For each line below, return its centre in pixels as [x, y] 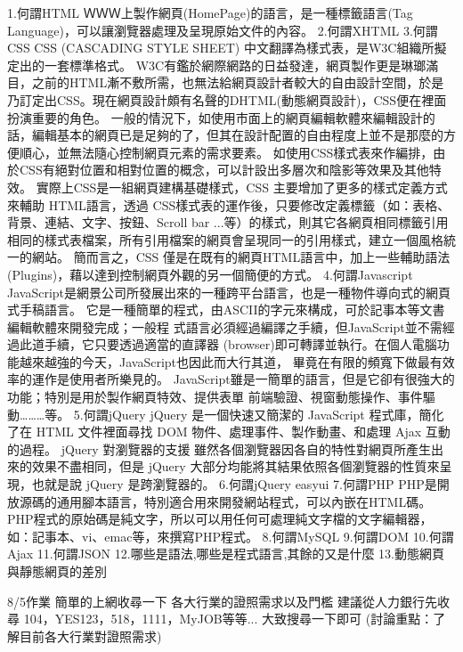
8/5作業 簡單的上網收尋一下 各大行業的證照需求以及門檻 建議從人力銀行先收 [228, 601]
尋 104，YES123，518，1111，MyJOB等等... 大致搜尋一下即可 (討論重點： [220, 619]
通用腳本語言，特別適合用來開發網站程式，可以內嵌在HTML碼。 [244, 501]
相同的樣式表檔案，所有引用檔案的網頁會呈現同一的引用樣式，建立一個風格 [225, 239]
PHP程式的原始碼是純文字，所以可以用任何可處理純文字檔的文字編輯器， [220, 519]
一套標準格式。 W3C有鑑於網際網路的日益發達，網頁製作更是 [223, 65]
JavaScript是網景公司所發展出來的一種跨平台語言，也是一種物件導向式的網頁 [229, 292]
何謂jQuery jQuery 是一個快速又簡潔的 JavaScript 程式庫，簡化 [264, 414]
